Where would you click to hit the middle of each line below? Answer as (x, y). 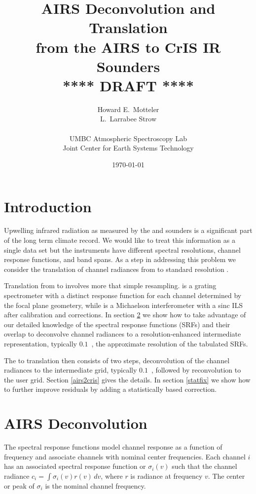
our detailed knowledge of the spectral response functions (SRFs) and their (117, 324)
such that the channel (204, 466)
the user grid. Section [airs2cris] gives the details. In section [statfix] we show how (127, 379)
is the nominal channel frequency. (95, 485)
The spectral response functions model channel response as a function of (113, 447)
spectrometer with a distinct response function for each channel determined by (123, 295)
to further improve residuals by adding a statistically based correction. (110, 389)
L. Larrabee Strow (128, 119)
